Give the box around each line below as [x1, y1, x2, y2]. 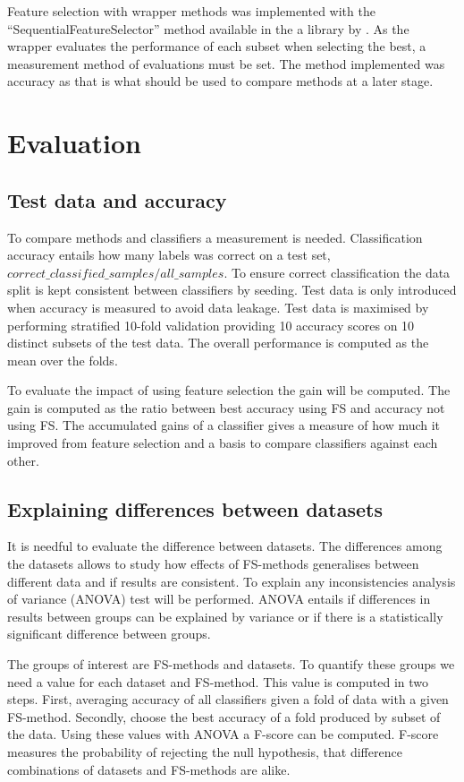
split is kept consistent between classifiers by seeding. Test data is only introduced [7, 280, 457, 299]
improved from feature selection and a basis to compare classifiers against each [7, 434, 438, 452]
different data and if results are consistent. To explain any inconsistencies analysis [7, 571, 456, 590]
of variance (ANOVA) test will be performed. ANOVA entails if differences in [7, 589, 431, 608]
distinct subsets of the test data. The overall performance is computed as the [7, 333, 429, 352]
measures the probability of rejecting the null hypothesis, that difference [7, 743, 402, 761]
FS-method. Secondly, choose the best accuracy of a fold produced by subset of [7, 707, 441, 726]
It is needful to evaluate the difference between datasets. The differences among [7, 537, 443, 555]
